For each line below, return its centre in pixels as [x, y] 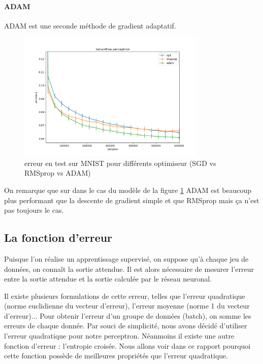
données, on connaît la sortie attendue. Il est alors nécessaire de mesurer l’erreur [129, 269]
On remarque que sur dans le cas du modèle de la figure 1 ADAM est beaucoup [128, 190]
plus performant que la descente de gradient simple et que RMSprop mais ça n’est [132, 200]
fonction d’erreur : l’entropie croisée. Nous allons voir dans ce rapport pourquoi [127, 345]
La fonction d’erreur [58, 237]
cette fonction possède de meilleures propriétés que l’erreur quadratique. [116, 356]
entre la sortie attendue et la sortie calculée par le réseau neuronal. [108, 279]
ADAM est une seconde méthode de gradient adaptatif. [90, 25]
